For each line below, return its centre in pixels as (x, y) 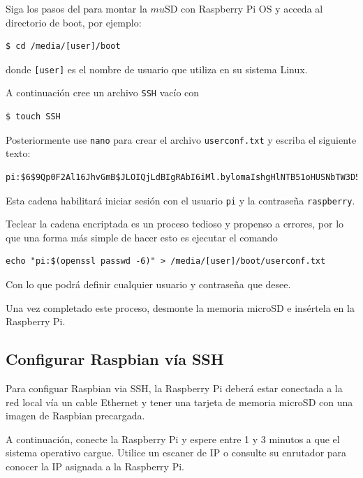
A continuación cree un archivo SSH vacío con (103, 92)
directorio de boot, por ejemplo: (74, 22)
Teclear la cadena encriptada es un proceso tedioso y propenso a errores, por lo (175, 224)
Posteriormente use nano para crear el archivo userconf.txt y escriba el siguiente (181, 139)
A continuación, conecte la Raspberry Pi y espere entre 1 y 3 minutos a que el (173, 439)
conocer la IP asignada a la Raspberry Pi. (95, 466)
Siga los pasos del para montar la (76, 8)
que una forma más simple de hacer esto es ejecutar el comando (142, 237)
